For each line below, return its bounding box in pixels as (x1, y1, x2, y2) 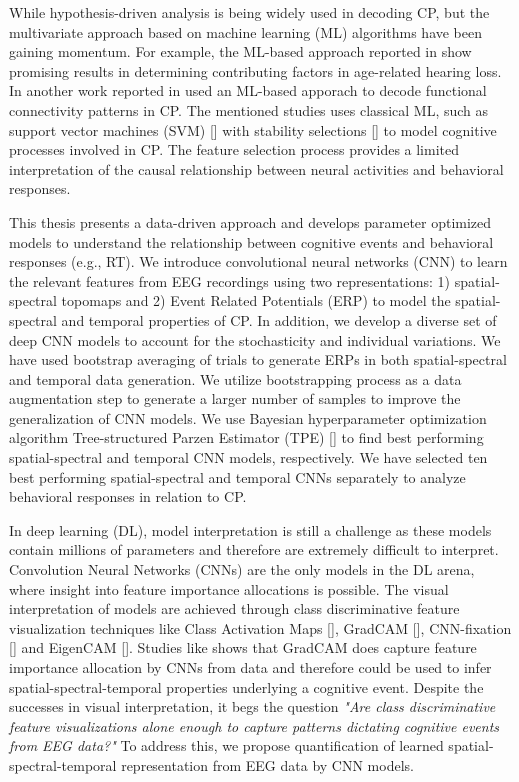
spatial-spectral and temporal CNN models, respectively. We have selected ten (9, 447, 488, 468)
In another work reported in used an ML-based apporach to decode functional (9, 80, 487, 101)
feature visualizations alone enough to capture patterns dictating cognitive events (9, 715, 500, 736)
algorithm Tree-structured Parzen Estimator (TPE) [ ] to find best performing (9, 427, 484, 448)
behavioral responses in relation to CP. (9, 486, 247, 507)
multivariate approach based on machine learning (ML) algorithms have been (9, 21, 483, 42)
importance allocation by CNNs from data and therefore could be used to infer (9, 657, 492, 677)
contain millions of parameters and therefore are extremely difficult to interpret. (9, 539, 499, 560)
